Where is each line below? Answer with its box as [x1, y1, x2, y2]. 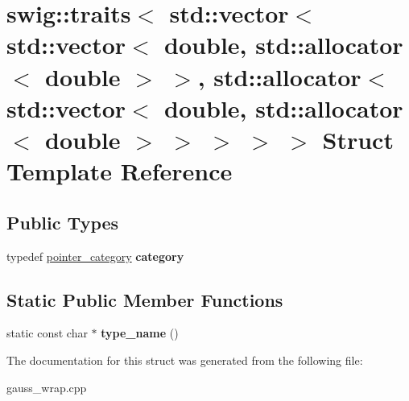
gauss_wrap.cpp [6, 378, 87, 395]
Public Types [6, 209, 119, 234]
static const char [6, 325, 88, 341]
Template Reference [6, 155, 233, 188]
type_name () [101, 325, 179, 341]
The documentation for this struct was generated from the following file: [6, 351, 363, 368]
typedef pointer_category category [6, 247, 184, 264]
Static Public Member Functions [6, 287, 283, 312]
